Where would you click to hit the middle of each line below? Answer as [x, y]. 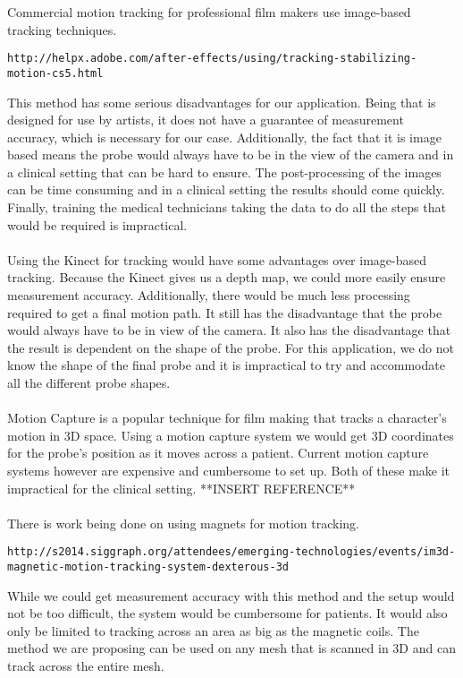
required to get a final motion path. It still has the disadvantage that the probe [225, 312]
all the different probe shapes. [89, 382]
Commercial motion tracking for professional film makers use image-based [209, 12]
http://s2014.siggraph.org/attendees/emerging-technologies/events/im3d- [231, 552]
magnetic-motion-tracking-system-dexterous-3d [148, 567]
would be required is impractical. [97, 224]
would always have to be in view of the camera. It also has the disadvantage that [229, 330]
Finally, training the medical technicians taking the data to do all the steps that [227, 207]
